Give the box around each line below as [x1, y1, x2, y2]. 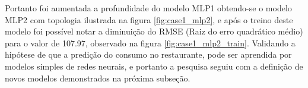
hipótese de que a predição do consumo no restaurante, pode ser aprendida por [5, 48, 292, 61]
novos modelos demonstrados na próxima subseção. [5, 71, 190, 84]
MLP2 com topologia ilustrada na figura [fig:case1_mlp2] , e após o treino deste [5, 13, 293, 26]
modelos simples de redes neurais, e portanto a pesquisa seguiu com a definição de [5, 59, 303, 72]
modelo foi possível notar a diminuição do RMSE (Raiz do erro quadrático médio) [5, 25, 303, 37]
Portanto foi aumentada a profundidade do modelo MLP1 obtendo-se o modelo [5, 2, 292, 14]
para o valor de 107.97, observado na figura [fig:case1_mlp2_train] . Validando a [5, 36, 296, 49]
